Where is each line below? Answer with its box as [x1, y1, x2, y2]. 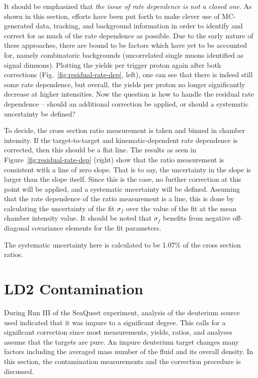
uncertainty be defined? [4, 108, 76, 119]
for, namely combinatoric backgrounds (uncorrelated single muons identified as [4, 49, 244, 60]
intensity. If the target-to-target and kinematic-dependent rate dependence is [4, 134, 238, 145]
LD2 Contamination [4, 278, 144, 299]
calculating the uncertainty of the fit [4, 203, 115, 213]
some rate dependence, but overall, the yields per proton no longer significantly [4, 79, 245, 89]
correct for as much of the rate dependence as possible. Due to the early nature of [4, 30, 254, 40]
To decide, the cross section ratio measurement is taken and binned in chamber [4, 125, 245, 135]
